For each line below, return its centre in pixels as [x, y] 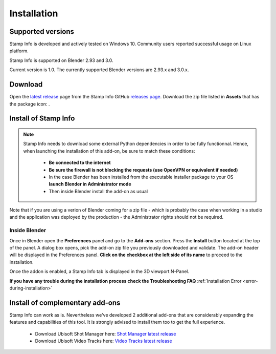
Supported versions [42, 32]
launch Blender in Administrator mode [90, 184]
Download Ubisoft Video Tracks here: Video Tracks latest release [103, 341]
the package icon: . [30, 104]
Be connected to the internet [80, 163]
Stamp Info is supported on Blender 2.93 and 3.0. [61, 60]
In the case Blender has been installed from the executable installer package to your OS [141, 177]
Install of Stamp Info [42, 119]
